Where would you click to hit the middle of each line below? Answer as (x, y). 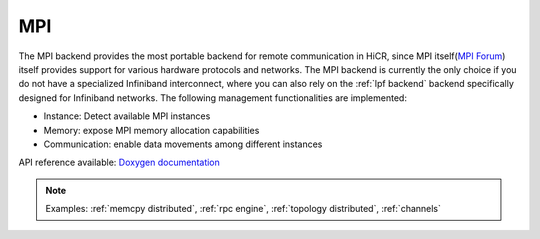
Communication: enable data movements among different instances (183, 144)
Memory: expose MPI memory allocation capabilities (151, 130)
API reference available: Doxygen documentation (119, 162)
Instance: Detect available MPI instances (127, 116)
